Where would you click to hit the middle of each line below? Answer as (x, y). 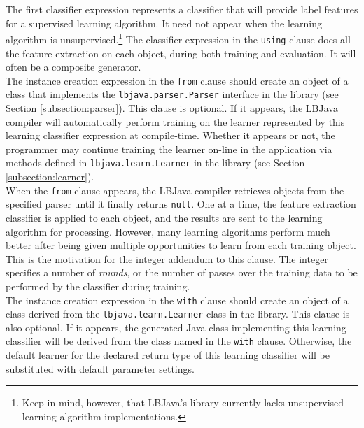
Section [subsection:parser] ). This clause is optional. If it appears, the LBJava (172, 108)
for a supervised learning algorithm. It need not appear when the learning (164, 23)
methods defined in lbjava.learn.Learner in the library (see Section (155, 163)
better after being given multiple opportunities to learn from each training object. (181, 245)
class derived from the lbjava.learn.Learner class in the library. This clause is (178, 314)
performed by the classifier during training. (98, 286)
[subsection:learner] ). (50, 177)
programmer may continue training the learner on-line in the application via (169, 149)
